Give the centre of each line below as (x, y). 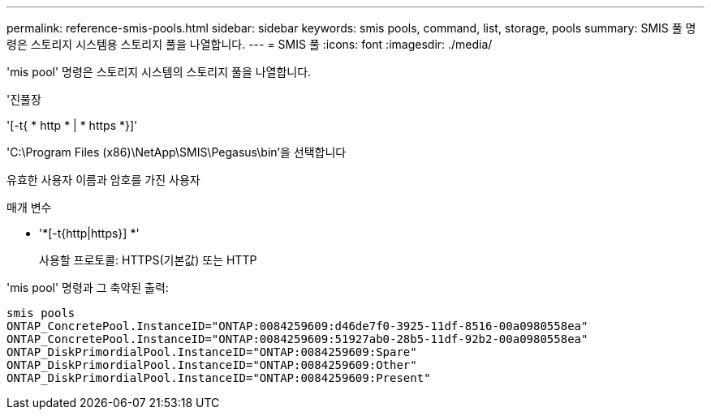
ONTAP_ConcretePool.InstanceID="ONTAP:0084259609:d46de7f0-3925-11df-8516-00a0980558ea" (297, 326)
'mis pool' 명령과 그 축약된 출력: (88, 287)
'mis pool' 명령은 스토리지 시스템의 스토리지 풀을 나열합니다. (159, 72)
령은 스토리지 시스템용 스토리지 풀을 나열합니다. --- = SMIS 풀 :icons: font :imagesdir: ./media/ (250, 44)
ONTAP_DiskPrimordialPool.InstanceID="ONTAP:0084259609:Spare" (212, 352)
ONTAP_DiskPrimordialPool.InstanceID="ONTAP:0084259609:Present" (219, 378)
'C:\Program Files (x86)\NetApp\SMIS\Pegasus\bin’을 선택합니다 (177, 152)
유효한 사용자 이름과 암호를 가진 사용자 (103, 180)
